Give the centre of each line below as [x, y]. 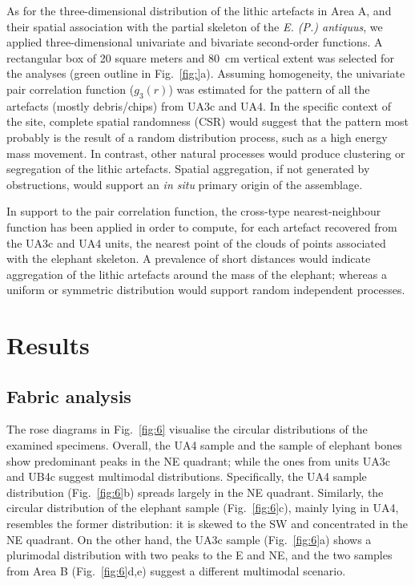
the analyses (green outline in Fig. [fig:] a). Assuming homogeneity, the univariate [206, 73]
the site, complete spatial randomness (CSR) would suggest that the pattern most [208, 121]
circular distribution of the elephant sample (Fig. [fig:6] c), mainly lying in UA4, [203, 508]
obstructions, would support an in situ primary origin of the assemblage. [185, 184]
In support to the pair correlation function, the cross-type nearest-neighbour [194, 211]
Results [48, 345]
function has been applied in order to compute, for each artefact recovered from [202, 226]
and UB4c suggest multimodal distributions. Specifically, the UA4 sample [187, 476]
